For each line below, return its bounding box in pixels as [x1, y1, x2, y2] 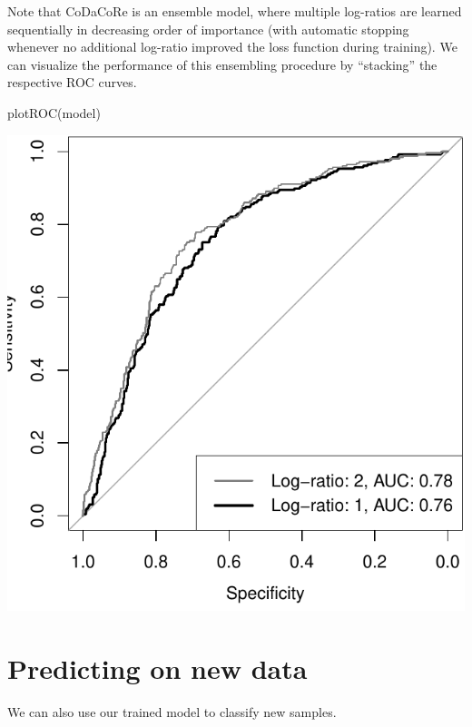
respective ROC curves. [7, 73, 137, 92]
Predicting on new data [7, 650, 308, 687]
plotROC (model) [7, 103, 101, 122]
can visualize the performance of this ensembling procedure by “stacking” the [7, 54, 438, 74]
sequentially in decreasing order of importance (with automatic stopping [7, 19, 409, 38]
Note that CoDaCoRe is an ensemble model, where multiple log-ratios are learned [7, 2, 462, 20]
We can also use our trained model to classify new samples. [7, 702, 337, 722]
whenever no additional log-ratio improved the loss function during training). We [7, 37, 457, 56]
